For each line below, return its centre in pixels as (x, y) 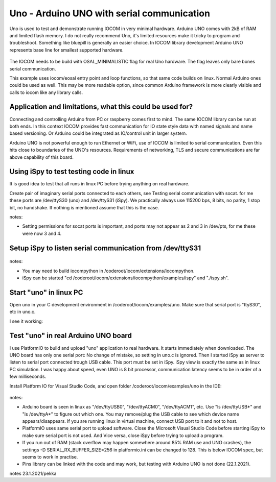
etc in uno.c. (22, 312)
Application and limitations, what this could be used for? (101, 107)
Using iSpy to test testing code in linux (72, 172)
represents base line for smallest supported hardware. (66, 50)
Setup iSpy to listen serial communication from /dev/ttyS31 (105, 248)
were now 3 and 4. (42, 233)
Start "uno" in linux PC (46, 292)
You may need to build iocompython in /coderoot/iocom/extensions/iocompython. (108, 271)
